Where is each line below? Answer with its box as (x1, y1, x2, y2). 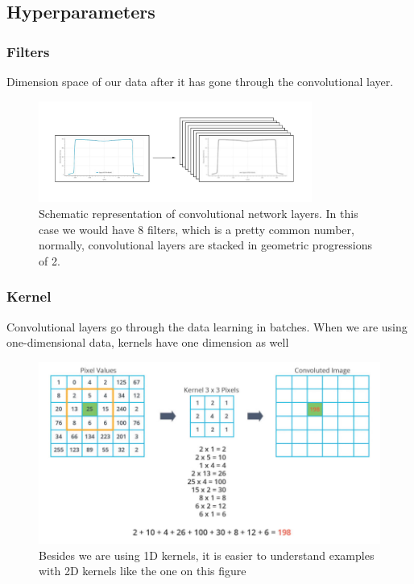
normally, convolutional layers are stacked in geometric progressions (39, 236, 372, 253)
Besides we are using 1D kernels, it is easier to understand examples (39, 546, 375, 563)
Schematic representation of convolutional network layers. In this (39, 205, 358, 222)
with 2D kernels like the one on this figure (39, 562, 246, 579)
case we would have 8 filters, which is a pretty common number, (39, 220, 354, 237)
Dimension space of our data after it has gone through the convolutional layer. (6, 73, 394, 89)
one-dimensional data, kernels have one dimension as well (6, 334, 289, 351)
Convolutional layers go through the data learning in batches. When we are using (6, 318, 408, 335)
